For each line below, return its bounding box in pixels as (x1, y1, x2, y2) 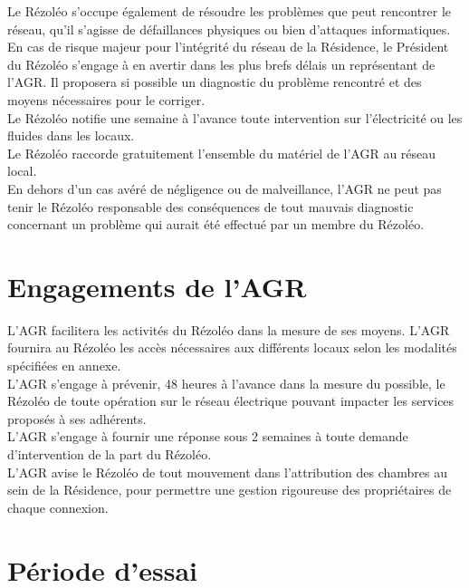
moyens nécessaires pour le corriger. (7, 90, 206, 109)
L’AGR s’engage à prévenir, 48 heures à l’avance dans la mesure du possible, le (7, 373, 445, 392)
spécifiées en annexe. (7, 356, 121, 375)
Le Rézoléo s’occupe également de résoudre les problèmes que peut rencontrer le (7, 2, 452, 20)
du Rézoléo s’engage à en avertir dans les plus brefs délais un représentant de (7, 54, 435, 73)
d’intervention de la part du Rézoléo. (7, 445, 212, 463)
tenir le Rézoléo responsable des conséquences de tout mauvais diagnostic (7, 197, 414, 216)
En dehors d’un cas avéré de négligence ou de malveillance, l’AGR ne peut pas (7, 178, 442, 198)
